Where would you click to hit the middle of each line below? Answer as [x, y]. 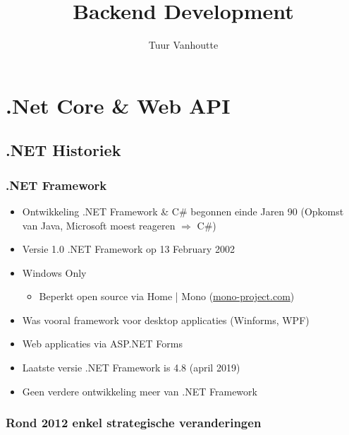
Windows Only [54, 272]
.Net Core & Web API [118, 105]
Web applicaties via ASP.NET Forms [102, 344]
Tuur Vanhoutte [183, 45]
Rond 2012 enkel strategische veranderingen [134, 423]
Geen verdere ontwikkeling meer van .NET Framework [140, 391]
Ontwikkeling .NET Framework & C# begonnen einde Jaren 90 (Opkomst [183, 211]
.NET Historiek [63, 150]
